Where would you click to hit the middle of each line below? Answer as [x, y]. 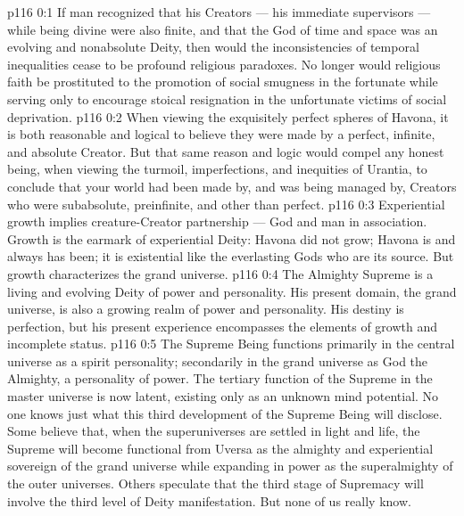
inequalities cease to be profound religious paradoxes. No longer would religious [224, 64]
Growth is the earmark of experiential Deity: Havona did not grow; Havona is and [232, 238]
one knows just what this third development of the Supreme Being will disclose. [225, 413]
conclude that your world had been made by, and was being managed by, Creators [232, 186]
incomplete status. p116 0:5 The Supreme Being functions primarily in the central [231, 344]
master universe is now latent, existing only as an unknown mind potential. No [223, 396]
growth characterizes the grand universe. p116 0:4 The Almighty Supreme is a [220, 273]
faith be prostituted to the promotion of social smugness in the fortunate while [223, 82]
